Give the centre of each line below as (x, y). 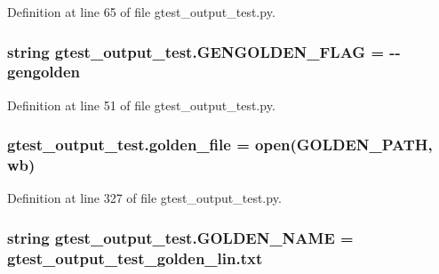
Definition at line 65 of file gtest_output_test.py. (141, 12)
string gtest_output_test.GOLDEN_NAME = (180, 237)
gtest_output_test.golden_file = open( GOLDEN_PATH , (220, 145)
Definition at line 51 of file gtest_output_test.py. (141, 105)
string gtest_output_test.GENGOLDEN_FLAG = (196, 51)
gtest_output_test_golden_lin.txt (135, 258)
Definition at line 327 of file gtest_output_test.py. (144, 198)
